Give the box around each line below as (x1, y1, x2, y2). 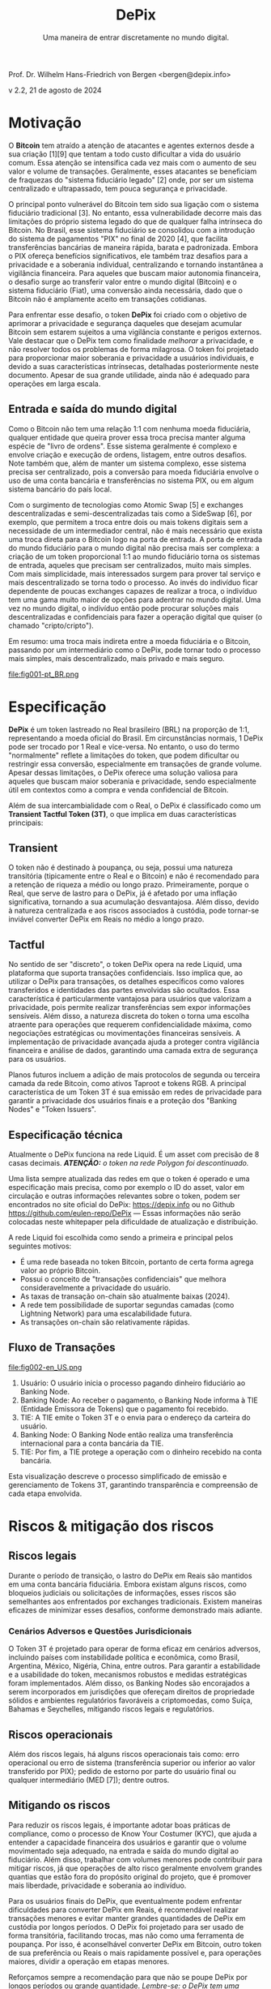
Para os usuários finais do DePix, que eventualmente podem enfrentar (8, 1896, 243, 1905)
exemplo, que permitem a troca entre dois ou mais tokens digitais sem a (8, 517, 248, 526)
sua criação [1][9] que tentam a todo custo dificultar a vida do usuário (8, 148, 241, 159)
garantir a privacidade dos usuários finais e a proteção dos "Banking (8, 1096, 237, 1106)
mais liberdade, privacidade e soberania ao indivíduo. (8, 1880, 187, 1890)
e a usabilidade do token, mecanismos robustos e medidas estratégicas (8, 1669, 248, 1680)
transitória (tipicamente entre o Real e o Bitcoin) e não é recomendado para (8, 871, 260, 881)
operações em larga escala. (8, 379, 101, 389)
